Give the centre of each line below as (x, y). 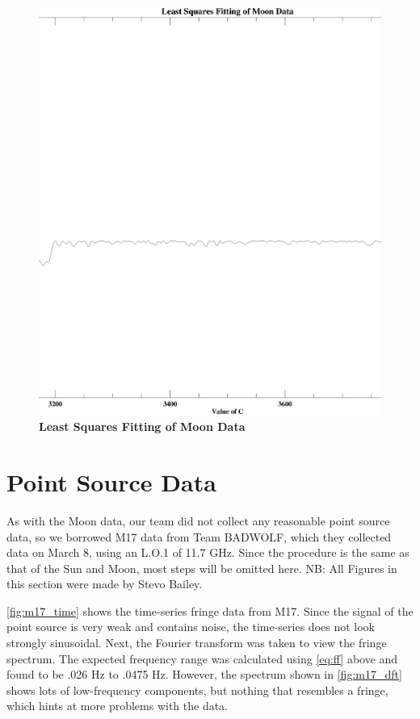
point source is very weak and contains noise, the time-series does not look (191, 627)
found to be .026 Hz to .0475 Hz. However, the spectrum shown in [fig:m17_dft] (204, 674)
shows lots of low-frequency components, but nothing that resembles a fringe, (197, 690)
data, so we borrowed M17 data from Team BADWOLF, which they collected (199, 536)
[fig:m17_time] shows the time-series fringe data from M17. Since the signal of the (210, 610)
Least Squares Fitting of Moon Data (142, 426)
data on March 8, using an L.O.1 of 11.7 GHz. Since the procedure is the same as (208, 552)
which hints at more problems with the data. (118, 706)
